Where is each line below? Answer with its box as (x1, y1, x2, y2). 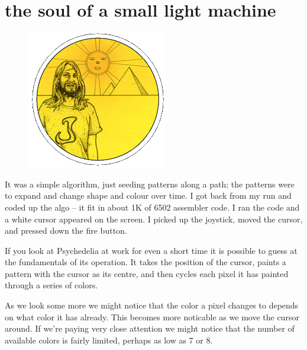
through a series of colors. (5, 279, 98, 291)
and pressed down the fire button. (5, 224, 127, 237)
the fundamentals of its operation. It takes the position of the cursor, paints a (5, 256, 286, 268)
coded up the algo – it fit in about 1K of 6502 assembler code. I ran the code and (5, 201, 300, 213)
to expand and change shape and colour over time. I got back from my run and (5, 189, 292, 202)
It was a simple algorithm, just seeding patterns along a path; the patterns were (5, 177, 295, 190)
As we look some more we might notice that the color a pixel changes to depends (5, 299, 299, 311)
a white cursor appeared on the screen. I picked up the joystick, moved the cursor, (5, 212, 303, 225)
